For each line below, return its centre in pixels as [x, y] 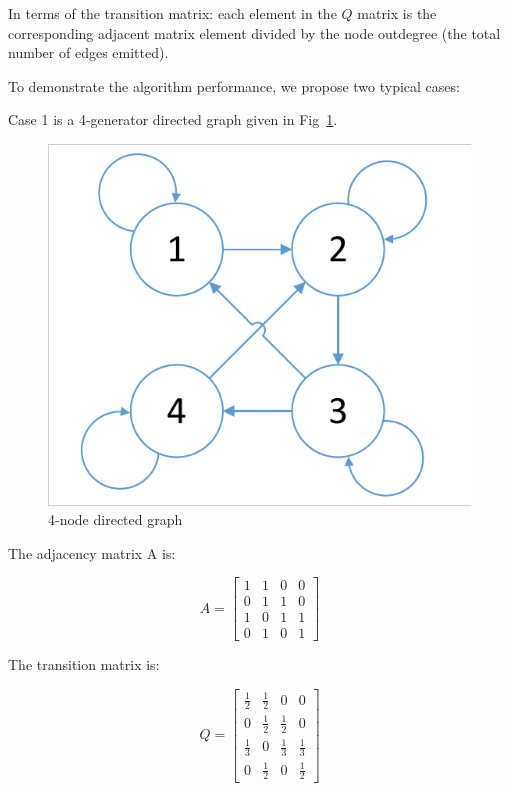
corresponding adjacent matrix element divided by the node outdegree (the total [254, 32]
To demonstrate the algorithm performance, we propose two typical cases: [234, 85]
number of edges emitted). [88, 52]
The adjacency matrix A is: [92, 552]
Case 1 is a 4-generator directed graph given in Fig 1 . [173, 119]
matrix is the [397, 13]
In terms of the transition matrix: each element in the [172, 13]
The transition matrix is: [84, 664]
